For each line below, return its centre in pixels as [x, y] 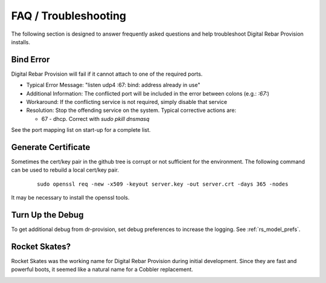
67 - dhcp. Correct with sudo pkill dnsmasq [95, 119]
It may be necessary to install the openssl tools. [70, 198]
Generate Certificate [51, 147]
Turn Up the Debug [47, 215]
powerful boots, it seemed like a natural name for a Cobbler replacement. [102, 270]
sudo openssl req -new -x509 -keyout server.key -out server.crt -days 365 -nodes [163, 184]
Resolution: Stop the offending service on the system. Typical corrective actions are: [131, 110]
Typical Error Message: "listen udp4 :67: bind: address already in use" [113, 85]
